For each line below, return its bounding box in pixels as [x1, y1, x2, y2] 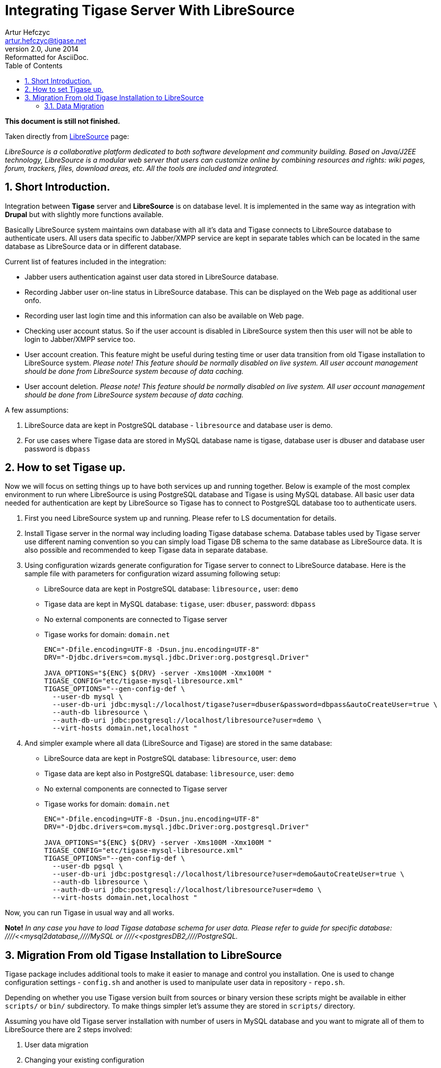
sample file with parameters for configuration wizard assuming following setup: [25, 569, 280, 578]
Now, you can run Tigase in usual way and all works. [5, 908, 174, 917]
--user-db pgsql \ [52, 862, 123, 871]
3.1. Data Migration [44, 101, 104, 110]
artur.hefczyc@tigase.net [5, 36, 86, 45]
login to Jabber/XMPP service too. [25, 335, 136, 343]
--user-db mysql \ [52, 693, 123, 701]
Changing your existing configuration [25, 1056, 144, 1065]
